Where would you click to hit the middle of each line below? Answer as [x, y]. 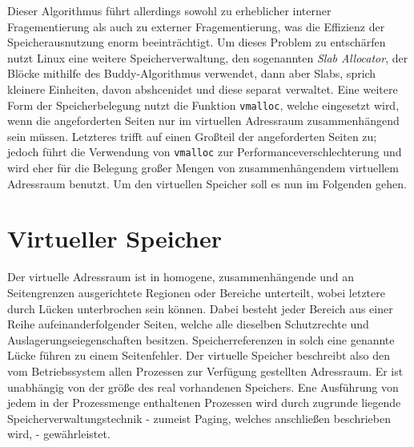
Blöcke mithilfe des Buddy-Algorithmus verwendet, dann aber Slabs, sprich [192, 73]
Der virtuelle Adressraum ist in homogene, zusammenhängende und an [181, 277]
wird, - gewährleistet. [59, 434]
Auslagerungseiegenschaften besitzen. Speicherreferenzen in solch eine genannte [201, 339]
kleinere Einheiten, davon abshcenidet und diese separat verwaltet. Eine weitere [203, 89]
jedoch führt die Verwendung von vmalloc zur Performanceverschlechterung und [205, 152]
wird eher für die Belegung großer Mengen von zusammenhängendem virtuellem [203, 168]
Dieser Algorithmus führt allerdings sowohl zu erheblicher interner [169, 10]
